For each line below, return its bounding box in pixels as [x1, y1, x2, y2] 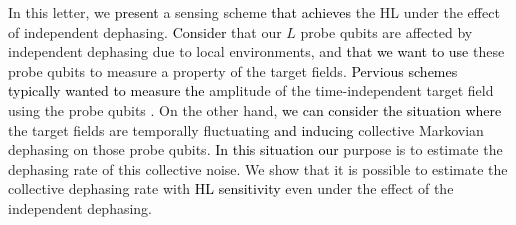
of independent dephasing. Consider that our [8, 21, 282, 42]
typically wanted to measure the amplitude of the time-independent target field [8, 80, 494, 101]
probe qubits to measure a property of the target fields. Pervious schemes [8, 60, 458, 81]
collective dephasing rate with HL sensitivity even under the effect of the [8, 178, 454, 199]
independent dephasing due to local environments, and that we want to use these [8, 41, 505, 62]
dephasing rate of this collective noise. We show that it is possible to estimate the [8, 158, 508, 179]
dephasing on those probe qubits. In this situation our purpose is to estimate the [8, 139, 503, 160]
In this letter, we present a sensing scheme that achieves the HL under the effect [8, 2, 500, 22]
